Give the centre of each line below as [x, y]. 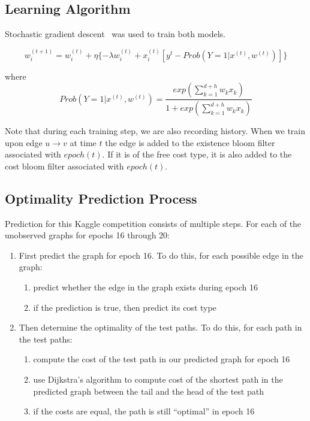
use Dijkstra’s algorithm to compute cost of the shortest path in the [158, 379]
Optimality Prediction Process [101, 198]
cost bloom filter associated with [64, 166]
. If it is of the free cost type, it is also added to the [197, 154]
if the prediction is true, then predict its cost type [125, 307]
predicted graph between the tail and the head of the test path [148, 391]
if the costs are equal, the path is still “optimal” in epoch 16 [144, 411]
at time [83, 142]
